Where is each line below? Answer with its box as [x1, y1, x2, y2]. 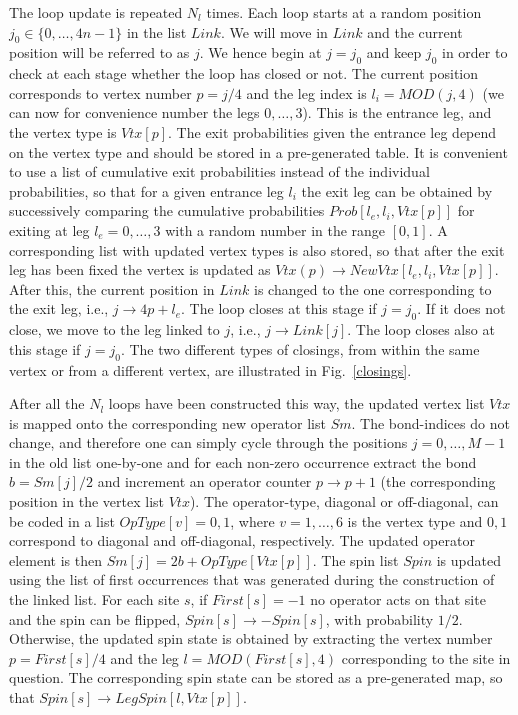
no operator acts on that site [310, 589, 486, 610]
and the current [367, 21, 463, 42]
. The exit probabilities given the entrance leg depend [168, 121, 497, 142]
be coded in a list [9, 510, 115, 531]
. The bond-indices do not [351, 412, 510, 433]
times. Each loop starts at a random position [206, 2, 482, 22]
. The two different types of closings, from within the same [120, 338, 480, 359]
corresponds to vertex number [9, 82, 192, 103]
